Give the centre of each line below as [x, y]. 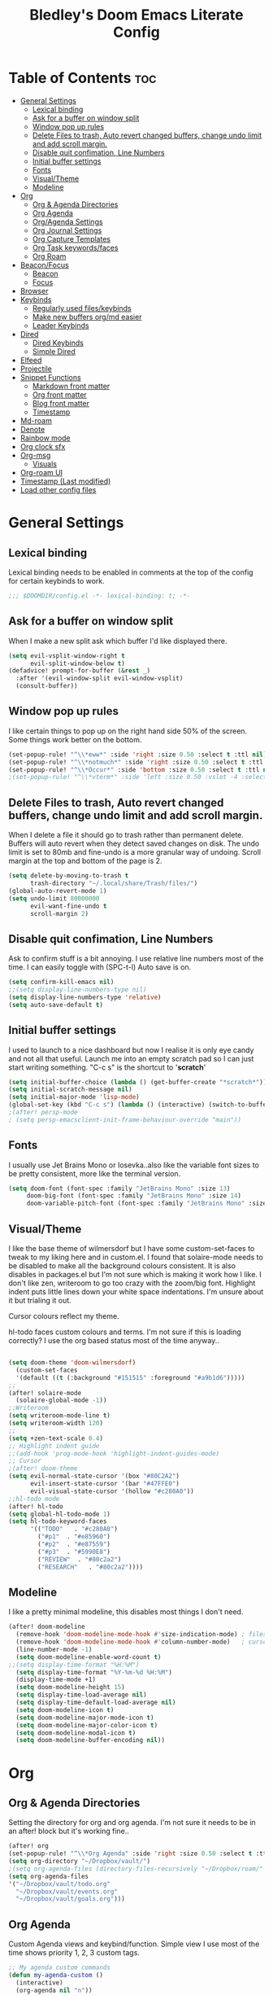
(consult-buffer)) [47, 686]
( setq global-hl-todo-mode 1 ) [60, 1514]
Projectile [36, 369]
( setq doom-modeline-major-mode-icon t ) [85, 1718]
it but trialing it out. [40, 1300]
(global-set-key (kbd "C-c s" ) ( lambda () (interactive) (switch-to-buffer [139, 1105]
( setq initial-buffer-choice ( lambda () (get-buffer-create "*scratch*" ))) [139, 1082]
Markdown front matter [71, 386]
